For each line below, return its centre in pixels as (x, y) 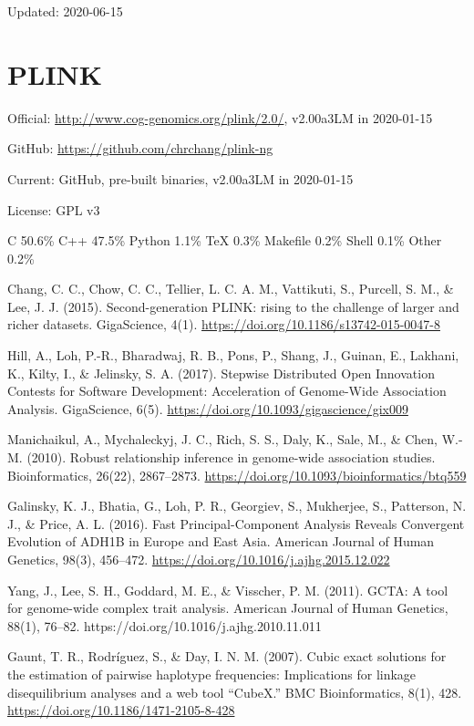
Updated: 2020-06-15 (65, 11)
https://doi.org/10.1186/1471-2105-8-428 (121, 710)
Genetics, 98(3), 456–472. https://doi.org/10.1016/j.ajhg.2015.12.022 (199, 559)
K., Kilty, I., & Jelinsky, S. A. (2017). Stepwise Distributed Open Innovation (221, 373)
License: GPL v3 (54, 209)
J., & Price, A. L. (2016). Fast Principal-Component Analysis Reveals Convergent (236, 523)
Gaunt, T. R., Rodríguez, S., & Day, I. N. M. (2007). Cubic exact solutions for (227, 656)
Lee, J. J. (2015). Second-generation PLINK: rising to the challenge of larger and (233, 306)
